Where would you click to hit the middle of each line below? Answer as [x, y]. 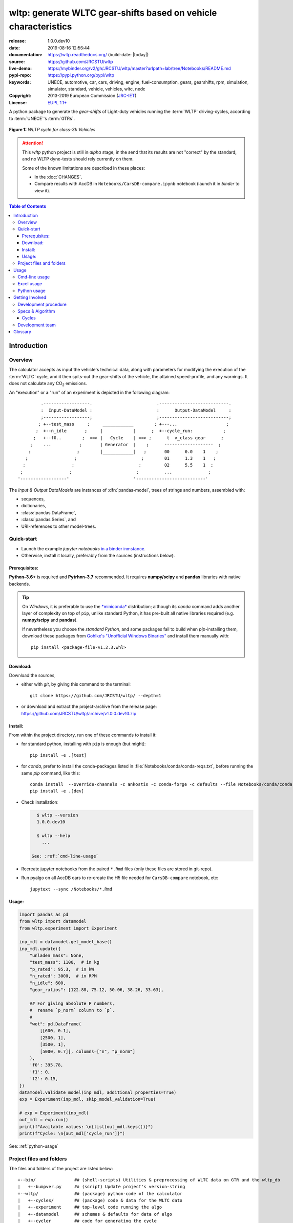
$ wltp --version [57, 815]
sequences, [33, 498]
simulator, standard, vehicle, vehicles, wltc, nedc [96, 89]
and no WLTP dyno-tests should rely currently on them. [78, 159]
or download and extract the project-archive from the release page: [89, 706]
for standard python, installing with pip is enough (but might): [84, 744]
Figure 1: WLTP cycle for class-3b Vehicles [52, 130]
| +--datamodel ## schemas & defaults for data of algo [95, 1214]
